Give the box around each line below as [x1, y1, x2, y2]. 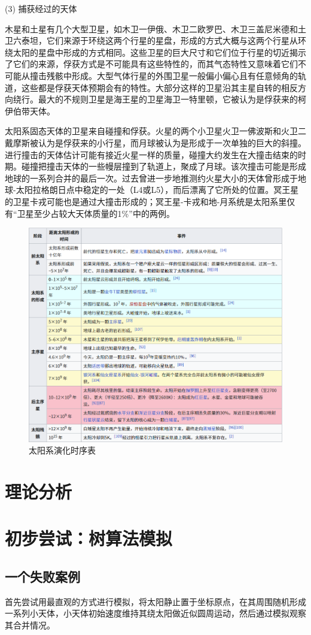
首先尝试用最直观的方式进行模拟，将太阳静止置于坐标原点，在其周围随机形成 [5, 595, 306, 607]
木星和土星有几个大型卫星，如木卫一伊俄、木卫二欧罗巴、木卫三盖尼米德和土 [5, 22, 306, 35]
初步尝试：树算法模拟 [5, 526, 173, 551]
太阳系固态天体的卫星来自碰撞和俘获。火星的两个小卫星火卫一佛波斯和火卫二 [5, 125, 306, 137]
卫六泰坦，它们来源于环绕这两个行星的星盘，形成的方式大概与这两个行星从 [5, 34, 298, 47]
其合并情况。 [5, 618, 55, 631]
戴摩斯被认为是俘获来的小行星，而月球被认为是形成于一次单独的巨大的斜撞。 [5, 136, 306, 149]
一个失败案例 [5, 567, 80, 585]
